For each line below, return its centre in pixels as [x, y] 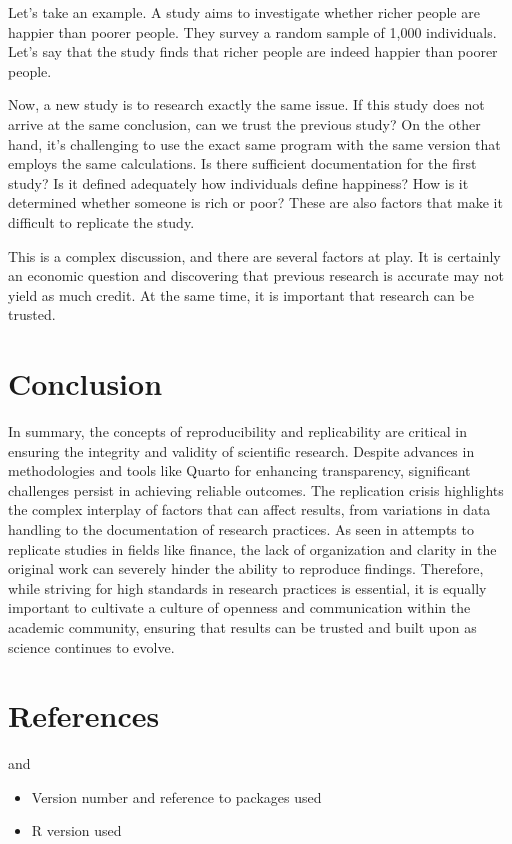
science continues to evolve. [91, 646]
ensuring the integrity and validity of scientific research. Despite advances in [241, 450]
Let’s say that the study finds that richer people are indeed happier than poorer [253, 51]
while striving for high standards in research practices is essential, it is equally [247, 587]
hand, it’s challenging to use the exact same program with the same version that [254, 143]
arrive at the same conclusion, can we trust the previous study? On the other [244, 123]
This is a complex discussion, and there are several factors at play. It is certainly [254, 255]
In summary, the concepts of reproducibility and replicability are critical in [237, 431]
